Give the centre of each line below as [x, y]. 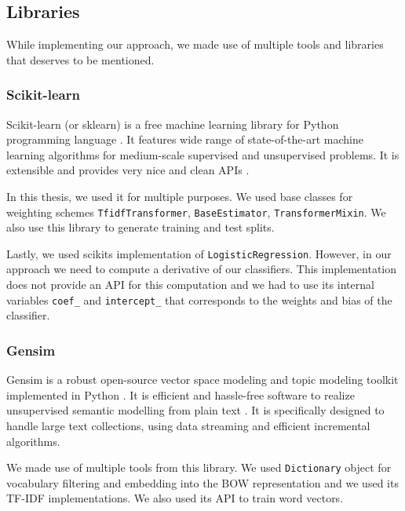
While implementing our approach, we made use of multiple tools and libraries [195, 44]
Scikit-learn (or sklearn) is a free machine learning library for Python [173, 124]
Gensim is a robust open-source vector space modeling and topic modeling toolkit [202, 380]
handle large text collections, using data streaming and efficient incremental [188, 425]
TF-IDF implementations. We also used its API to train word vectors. [175, 498]
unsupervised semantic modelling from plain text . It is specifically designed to [195, 410]
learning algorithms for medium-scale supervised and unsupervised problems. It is [203, 154]
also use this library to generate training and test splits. [140, 227]
